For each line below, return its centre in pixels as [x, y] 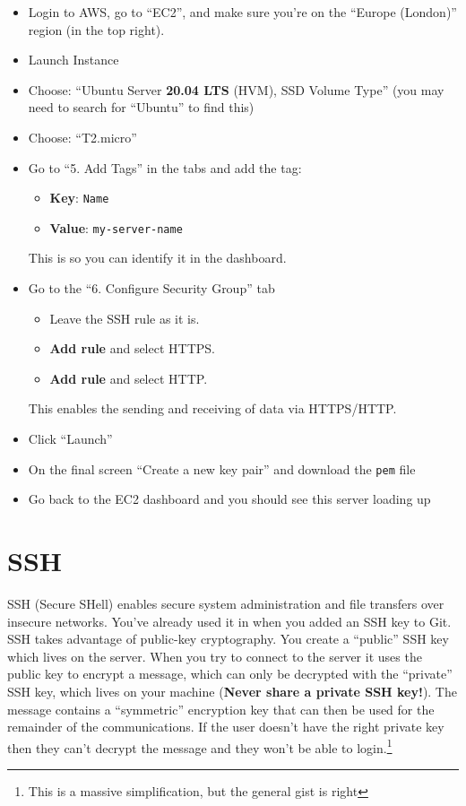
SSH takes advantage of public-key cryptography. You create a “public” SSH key [228, 639]
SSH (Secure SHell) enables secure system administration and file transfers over [226, 603]
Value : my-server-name [116, 227]
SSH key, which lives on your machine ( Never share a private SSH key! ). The [232, 691]
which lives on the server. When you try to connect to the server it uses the [215, 656]
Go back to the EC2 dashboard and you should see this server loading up [229, 499]
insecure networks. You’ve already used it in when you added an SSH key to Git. [229, 621]
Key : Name [79, 198]
